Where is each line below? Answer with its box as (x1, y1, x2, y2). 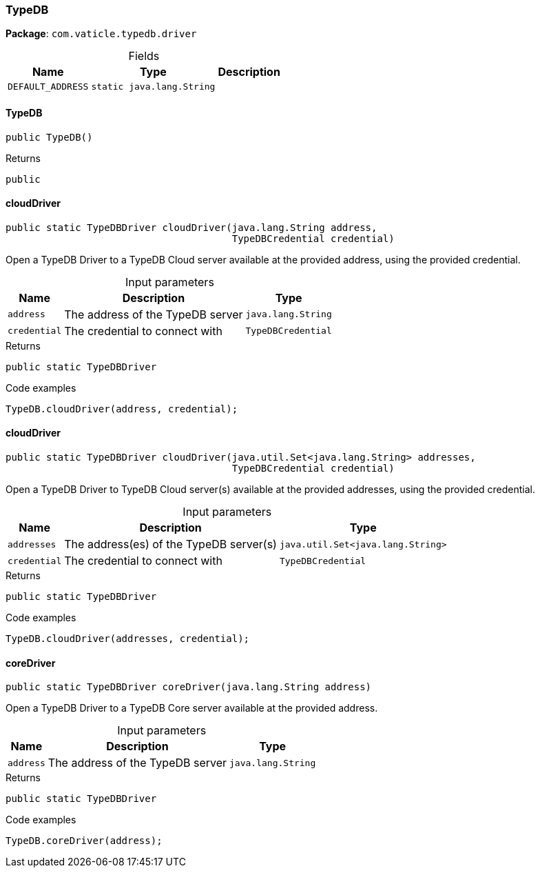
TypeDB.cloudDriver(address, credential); (6, 403, 238, 414)
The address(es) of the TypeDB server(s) (64, 537, 277, 552)
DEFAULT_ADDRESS (8, 81, 89, 92)
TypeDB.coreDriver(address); (6, 835, 163, 847)
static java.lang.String (91, 81, 216, 92)
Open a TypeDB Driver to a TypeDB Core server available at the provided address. (6, 702, 378, 714)
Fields (128, 49, 160, 63)
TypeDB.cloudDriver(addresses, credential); (6, 633, 250, 645)
